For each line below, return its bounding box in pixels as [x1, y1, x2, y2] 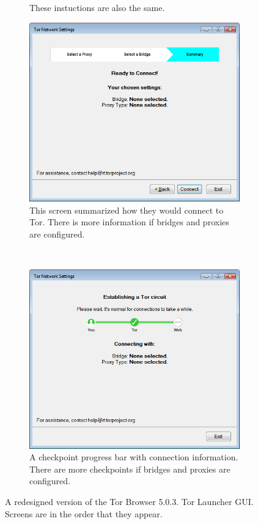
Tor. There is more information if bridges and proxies [29, 215, 229, 228]
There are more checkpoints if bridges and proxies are [29, 462, 230, 475]
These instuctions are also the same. [29, 1, 165, 13]
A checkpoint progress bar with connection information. [29, 451, 238, 463]
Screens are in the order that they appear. [5, 507, 163, 520]
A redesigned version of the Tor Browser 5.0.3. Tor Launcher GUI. [5, 495, 254, 508]
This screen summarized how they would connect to [29, 203, 224, 216]
